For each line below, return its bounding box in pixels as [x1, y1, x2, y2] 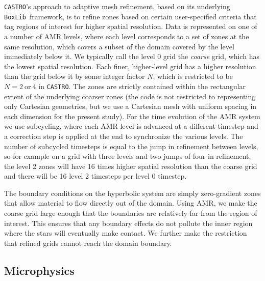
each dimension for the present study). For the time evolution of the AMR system [4, 110, 260, 121]
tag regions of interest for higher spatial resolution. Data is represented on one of [4, 21, 257, 32]
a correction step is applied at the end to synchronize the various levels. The [4, 130, 243, 141]
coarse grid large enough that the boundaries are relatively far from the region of [4, 208, 257, 218]
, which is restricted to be [153, 71, 233, 81]
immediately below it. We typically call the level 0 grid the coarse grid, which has [4, 51, 259, 62]
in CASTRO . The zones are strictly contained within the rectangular [38, 80, 246, 91]
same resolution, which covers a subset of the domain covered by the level [4, 41, 234, 51]
